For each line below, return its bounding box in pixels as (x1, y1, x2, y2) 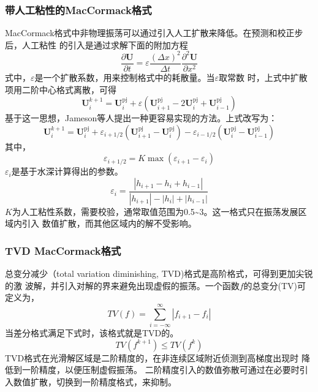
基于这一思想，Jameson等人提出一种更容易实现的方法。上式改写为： (5, 111, 278, 124)
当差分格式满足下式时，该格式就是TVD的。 (5, 326, 179, 339)
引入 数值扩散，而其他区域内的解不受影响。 (21, 217, 197, 230)
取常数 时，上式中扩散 (219, 70, 308, 83)
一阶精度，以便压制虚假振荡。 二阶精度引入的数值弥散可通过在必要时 (21, 363, 300, 376)
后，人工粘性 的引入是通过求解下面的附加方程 (5, 38, 188, 51)
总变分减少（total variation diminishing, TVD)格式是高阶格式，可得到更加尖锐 (5, 267, 313, 280)
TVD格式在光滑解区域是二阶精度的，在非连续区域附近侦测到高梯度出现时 (5, 351, 299, 364)
